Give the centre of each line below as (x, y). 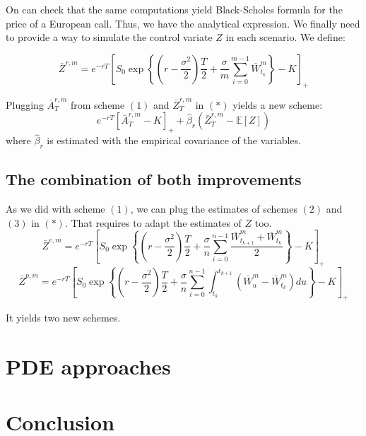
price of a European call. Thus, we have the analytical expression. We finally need (183, 23)
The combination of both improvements (154, 179)
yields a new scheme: (278, 104)
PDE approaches (88, 366)
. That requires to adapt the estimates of (153, 222)
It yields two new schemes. (63, 318)
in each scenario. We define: (285, 37)
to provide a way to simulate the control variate (109, 37)
